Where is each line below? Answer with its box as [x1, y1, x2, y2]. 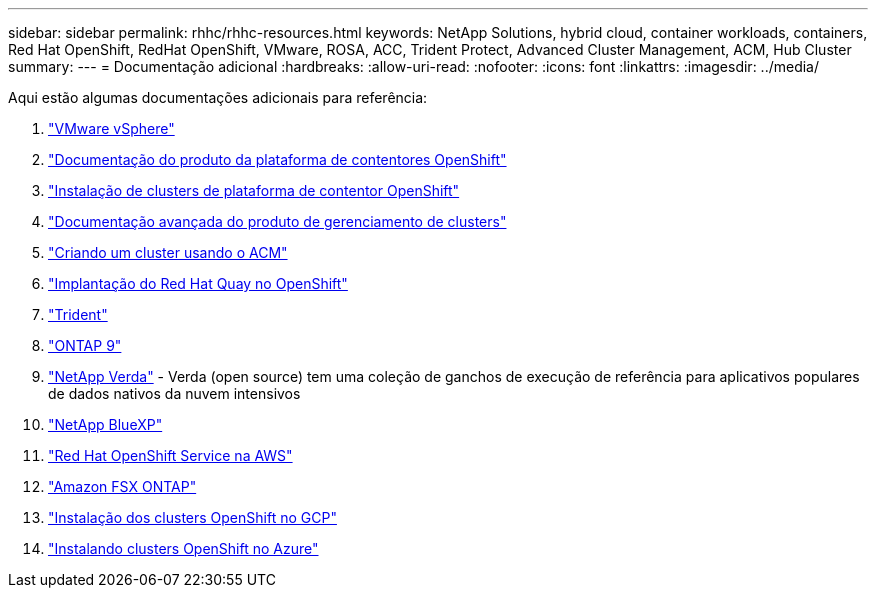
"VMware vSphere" [48, 120, 175, 137]
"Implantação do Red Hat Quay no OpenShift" [48, 275, 348, 292]
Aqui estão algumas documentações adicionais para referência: [8, 89, 428, 106]
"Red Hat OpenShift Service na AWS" [48, 447, 293, 464]
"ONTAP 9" [48, 337, 122, 354]
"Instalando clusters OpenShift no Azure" [48, 540, 319, 557]
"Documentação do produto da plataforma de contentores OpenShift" [48, 151, 507, 168]
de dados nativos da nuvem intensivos [48, 385, 301, 402]
